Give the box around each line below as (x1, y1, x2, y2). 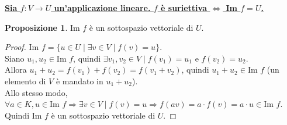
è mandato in (56, 74, 103, 87)
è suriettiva (161, 2, 207, 13)
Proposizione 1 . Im (5, 21, 80, 33)
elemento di (5, 74, 46, 87)
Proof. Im (5, 41, 39, 53)
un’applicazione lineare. (54, 2, 151, 13)
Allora (5, 63, 27, 76)
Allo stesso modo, (5, 86, 68, 98)
